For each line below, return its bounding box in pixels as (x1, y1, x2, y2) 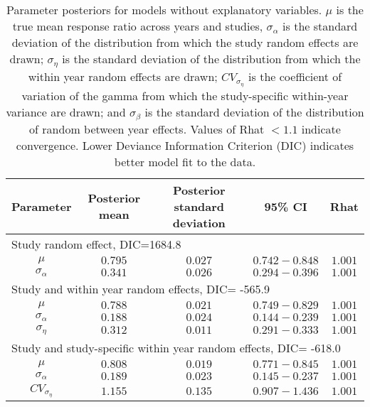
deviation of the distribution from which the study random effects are (11, 34, 359, 50)
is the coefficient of (248, 67, 342, 85)
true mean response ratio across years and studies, (12, 18, 263, 34)
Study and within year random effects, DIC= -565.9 (11, 280, 270, 297)
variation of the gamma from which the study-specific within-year (21, 87, 349, 104)
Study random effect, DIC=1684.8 (11, 235, 181, 252)
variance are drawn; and (6, 103, 126, 120)
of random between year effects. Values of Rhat (29, 120, 265, 137)
